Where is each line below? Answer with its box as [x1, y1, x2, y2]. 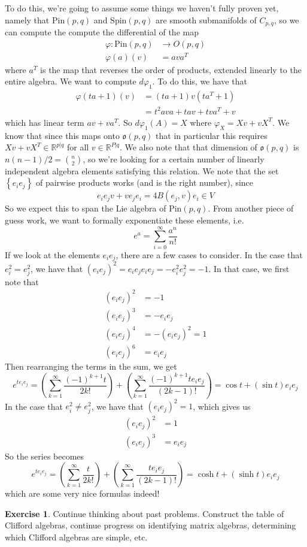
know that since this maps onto [5, 129, 120, 141]
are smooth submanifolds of [156, 13, 257, 26]
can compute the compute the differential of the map [5, 26, 199, 38]
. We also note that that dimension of [119, 141, 257, 153]
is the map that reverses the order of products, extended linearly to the [40, 63, 302, 75]
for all [66, 141, 89, 153]
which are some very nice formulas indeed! [5, 487, 160, 500]
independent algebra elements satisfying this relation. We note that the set [5, 164, 279, 177]
